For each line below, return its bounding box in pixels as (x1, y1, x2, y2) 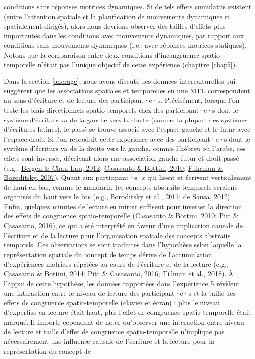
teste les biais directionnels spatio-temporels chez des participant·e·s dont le (4, 104, 238, 115)
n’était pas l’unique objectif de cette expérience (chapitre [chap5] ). (37, 59, 238, 69)
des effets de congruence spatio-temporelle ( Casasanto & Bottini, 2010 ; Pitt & (4, 210, 239, 221)
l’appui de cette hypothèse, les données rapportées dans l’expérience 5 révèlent (4, 278, 240, 288)
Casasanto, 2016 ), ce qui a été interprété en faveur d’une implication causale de (4, 220, 243, 231)
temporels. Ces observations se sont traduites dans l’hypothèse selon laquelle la (4, 239, 242, 250)
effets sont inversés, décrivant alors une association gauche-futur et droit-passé (4, 152, 239, 163)
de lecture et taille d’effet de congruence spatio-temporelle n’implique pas (4, 326, 225, 336)
